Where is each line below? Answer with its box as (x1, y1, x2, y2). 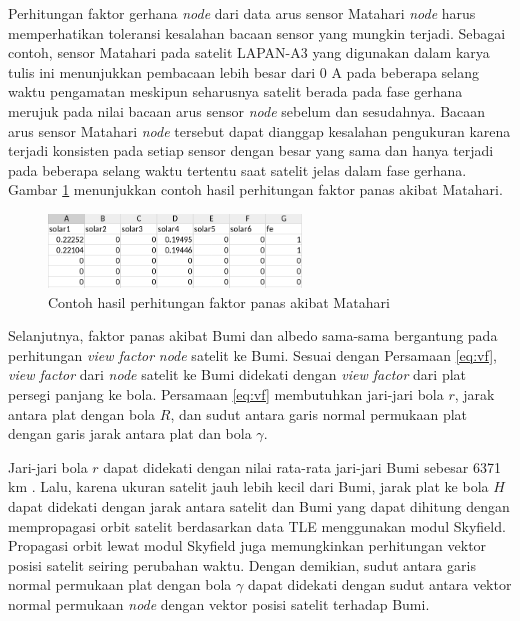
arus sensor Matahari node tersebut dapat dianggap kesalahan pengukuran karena (8, 120, 511, 141)
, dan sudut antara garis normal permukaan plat (170, 403, 468, 424)
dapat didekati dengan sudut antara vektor (247, 574, 512, 595)
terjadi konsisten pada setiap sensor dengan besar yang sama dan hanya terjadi (8, 140, 494, 161)
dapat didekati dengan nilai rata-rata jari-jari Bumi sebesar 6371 (103, 456, 501, 477)
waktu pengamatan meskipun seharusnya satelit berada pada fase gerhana (8, 81, 463, 102)
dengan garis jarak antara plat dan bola (8, 423, 252, 444)
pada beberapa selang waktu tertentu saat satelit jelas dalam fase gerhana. (8, 159, 467, 180)
